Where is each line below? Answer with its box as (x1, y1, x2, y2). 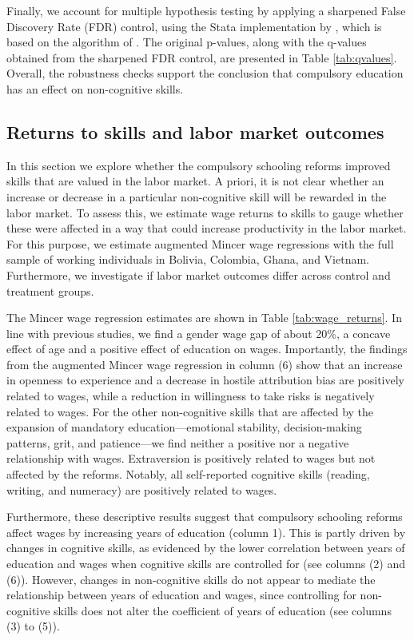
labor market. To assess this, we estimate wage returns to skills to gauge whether (6, 204, 404, 221)
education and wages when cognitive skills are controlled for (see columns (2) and (6, 555, 406, 572)
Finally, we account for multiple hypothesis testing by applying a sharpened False (6, 2, 406, 18)
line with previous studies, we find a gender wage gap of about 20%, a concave (6, 324, 391, 341)
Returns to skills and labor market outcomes (6, 119, 384, 144)
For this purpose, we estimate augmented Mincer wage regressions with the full (6, 235, 394, 252)
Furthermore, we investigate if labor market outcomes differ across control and (6, 266, 391, 283)
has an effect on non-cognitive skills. (6, 80, 184, 97)
